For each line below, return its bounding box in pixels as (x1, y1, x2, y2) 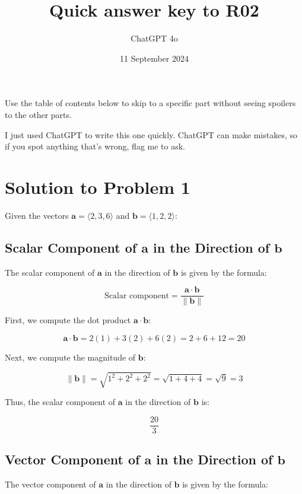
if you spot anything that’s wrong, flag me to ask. (5, 140, 186, 152)
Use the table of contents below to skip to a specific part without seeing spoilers (5, 97, 296, 109)
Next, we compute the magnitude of (5, 350, 136, 363)
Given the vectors (5, 209, 69, 221)
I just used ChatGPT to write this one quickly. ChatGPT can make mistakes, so (5, 128, 297, 141)
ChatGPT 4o (131, 32, 178, 44)
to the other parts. (5, 108, 72, 120)
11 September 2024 (120, 52, 189, 64)
